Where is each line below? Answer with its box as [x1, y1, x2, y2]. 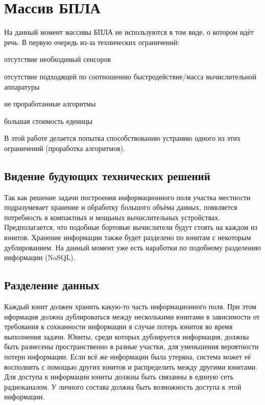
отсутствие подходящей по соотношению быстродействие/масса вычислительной [4, 71, 257, 81]
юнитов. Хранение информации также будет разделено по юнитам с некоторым [4, 232, 251, 243]
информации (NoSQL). [4, 252, 76, 263]
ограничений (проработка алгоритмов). [4, 142, 126, 153]
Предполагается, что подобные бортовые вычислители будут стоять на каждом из [4, 222, 258, 232]
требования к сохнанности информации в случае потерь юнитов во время [4, 321, 233, 332]
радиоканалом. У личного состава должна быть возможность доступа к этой [4, 381, 242, 392]
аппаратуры [4, 81, 40, 92]
